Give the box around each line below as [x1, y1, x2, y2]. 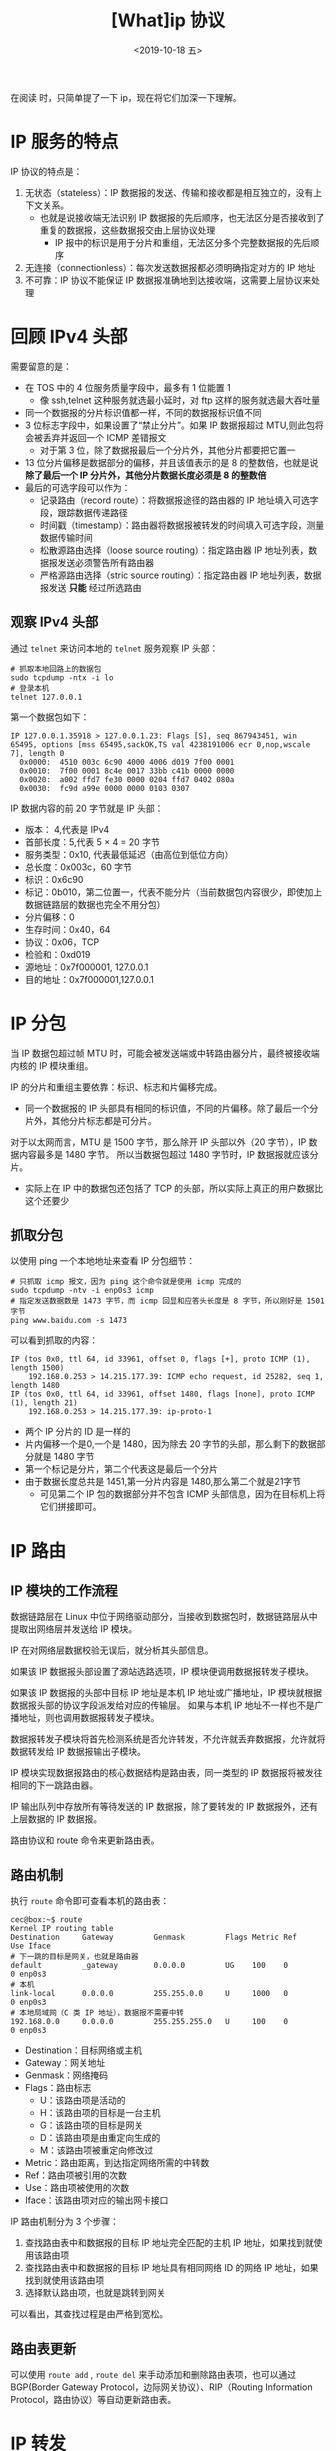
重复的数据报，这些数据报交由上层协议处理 [39, 224, 216, 236]
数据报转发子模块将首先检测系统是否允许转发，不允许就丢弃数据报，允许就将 [10, 1733, 326, 1745]
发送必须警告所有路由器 [57, 556, 155, 568]
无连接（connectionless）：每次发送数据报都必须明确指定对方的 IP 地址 [24, 261, 316, 273]
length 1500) [10, 1363, 65, 1373]
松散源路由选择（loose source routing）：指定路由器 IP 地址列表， [39, 544, 309, 556]
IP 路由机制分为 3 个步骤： [10, 2216, 120, 2228]
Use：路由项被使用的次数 [24, 2182, 130, 2194]
